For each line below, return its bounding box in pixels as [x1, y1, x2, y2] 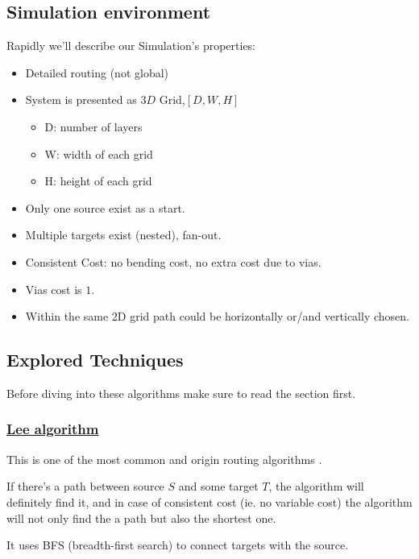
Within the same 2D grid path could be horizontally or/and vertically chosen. [25, 308, 409, 325]
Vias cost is [25, 280, 82, 297]
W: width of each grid [44, 145, 153, 162]
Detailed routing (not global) [25, 64, 169, 81]
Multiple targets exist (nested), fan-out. [25, 226, 222, 243]
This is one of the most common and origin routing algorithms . [6, 450, 322, 467]
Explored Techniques [6, 347, 184, 372]
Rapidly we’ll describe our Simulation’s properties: [6, 37, 256, 54]
